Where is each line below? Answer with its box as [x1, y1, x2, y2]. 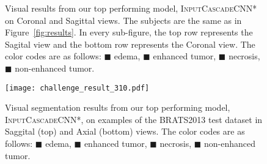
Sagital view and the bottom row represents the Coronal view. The [5, 37, 255, 50]
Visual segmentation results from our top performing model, [5, 101, 230, 114]
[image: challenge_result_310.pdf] [5, 83, 150, 92]
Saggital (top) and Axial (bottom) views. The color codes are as [5, 125, 245, 138]
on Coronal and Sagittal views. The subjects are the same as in [5, 13, 242, 26]
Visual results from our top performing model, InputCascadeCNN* [5, 2, 257, 14]
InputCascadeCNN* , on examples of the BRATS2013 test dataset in [5, 113, 263, 125]
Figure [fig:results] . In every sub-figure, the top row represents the [5, 26, 253, 39]
